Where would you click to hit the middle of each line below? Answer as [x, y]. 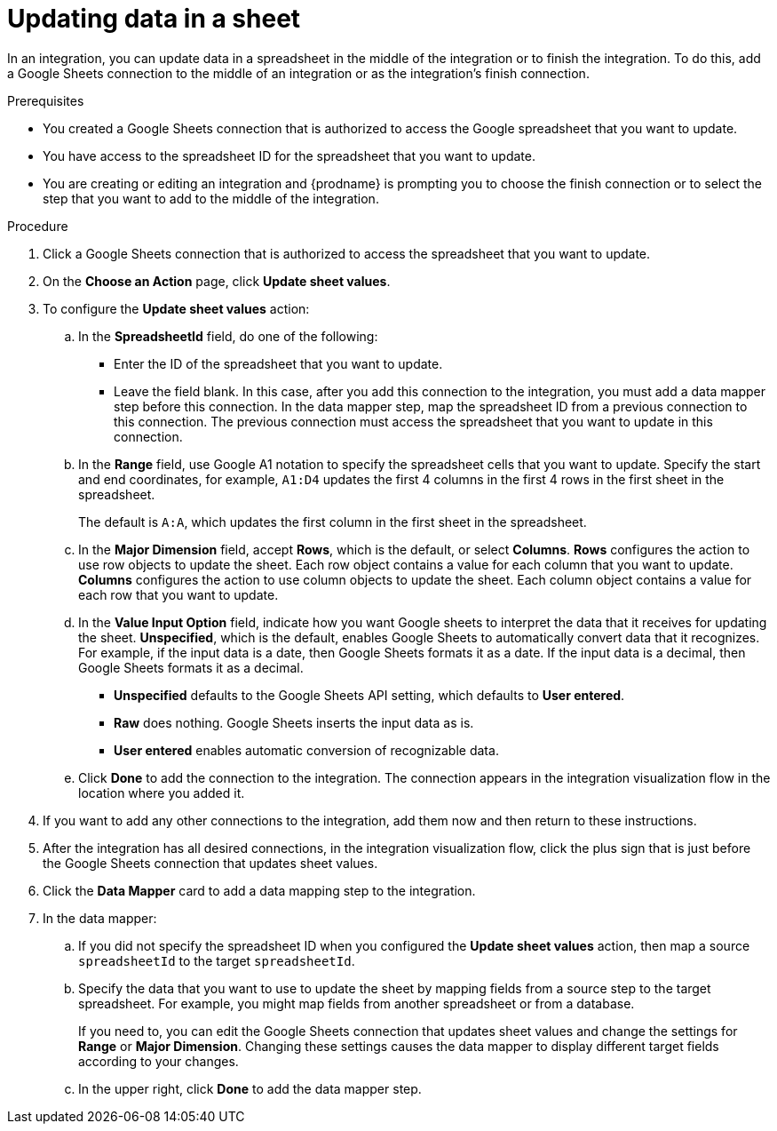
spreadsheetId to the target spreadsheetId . [217, 960]
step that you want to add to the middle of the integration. [211, 198]
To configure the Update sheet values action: [176, 308]
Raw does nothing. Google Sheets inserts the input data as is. [294, 722]
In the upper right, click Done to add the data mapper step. [250, 1088]
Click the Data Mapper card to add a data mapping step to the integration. [259, 890]
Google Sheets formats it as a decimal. [191, 667]
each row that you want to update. [178, 594]
